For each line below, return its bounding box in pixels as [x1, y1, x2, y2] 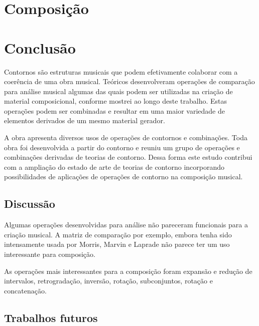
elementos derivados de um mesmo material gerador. [4, 115, 165, 126]
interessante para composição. [4, 249, 95, 259]
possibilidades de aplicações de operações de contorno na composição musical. [4, 171, 243, 182]
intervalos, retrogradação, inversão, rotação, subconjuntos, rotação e [4, 275, 213, 286]
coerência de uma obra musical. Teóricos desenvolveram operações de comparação [4, 76, 255, 87]
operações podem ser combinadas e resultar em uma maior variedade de [4, 105, 225, 116]
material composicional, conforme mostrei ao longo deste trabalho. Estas [4, 96, 227, 106]
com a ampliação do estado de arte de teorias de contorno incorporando [4, 161, 224, 172]
